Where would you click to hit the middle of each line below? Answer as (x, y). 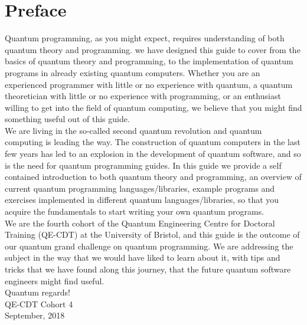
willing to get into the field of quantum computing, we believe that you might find (153, 107)
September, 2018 (35, 315)
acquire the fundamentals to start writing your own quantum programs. (135, 211)
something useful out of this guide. (67, 119)
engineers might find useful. (55, 280)
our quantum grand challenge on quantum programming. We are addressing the (149, 246)
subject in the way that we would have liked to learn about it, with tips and (143, 257)
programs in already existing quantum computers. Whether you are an (133, 72)
